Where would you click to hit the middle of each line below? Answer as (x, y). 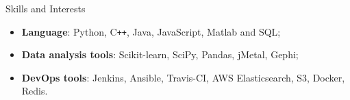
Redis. (35, 91)
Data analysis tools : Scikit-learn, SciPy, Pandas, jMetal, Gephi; (160, 54)
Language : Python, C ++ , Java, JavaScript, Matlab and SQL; (151, 31)
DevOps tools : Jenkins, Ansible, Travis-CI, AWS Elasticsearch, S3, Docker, (183, 77)
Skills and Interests (46, 8)
